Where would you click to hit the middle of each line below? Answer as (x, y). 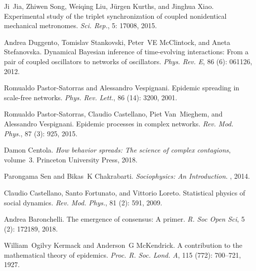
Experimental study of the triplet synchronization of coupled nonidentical (115, 16)
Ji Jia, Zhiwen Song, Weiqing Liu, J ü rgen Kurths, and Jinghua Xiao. (109, 6)
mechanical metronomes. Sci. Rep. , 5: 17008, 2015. (81, 25)
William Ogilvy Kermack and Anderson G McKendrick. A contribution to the (123, 245)
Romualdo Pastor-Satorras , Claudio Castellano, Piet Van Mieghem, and (113, 114)
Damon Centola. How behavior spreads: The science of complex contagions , (117, 150)
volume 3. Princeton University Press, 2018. (71, 159)
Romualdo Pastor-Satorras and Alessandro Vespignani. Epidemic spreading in (122, 88)
